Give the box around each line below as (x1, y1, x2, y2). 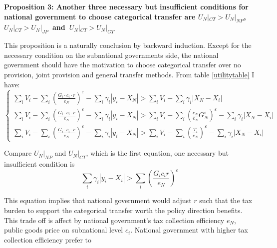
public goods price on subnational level (4, 225, 123, 235)
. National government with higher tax (130, 225, 248, 235)
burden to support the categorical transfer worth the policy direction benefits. (4, 205, 243, 216)
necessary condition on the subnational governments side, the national (4, 49, 219, 60)
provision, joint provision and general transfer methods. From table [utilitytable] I (4, 69, 255, 79)
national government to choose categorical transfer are (4, 11, 196, 21)
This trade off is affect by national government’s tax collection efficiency (4, 215, 225, 225)
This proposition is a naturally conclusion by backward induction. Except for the (4, 40, 252, 50)
